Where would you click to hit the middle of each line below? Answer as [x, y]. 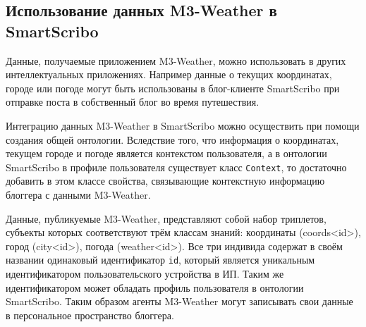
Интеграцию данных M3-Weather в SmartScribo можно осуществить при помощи [183, 125]
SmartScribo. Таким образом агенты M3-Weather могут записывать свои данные [179, 301]
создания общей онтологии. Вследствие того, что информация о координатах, [172, 139]
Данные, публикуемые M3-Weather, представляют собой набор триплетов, [166, 218]
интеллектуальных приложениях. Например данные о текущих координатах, [169, 74]
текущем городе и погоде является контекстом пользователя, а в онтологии [166, 153]
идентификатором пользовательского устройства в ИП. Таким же [145, 274]
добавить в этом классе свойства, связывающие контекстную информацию [165, 181]
